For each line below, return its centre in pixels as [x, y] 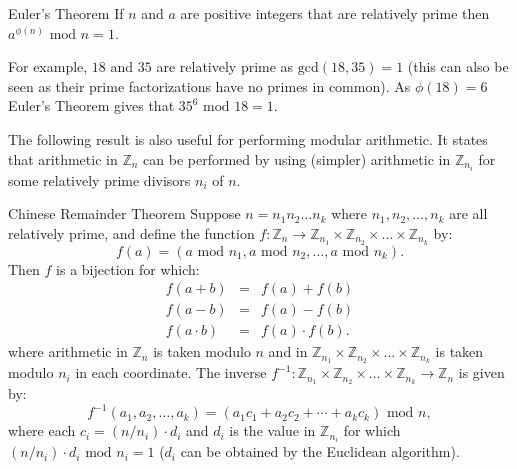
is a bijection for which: [128, 268]
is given [481, 372]
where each [42, 430]
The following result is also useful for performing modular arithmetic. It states [248, 138]
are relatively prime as [225, 66]
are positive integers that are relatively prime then [335, 13]
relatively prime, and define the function [131, 232]
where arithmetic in [68, 351]
